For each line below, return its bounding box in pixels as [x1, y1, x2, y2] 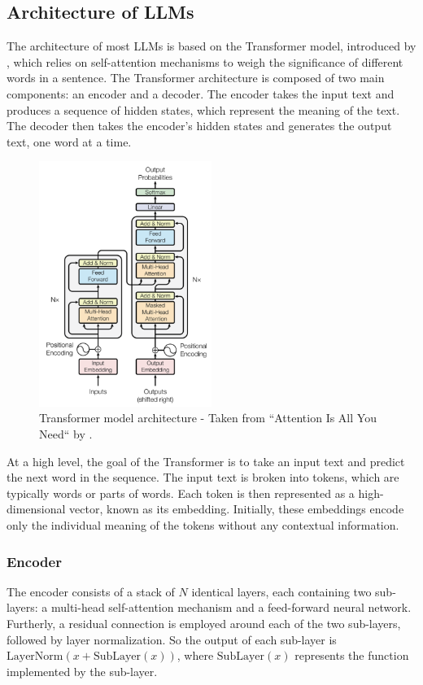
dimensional [7, 500, 66, 517]
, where [177, 647, 214, 664]
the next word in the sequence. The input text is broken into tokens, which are [7, 469, 399, 486]
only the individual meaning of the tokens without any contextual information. [7, 517, 399, 534]
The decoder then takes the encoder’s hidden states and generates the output [7, 117, 392, 134]
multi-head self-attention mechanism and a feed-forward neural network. [50, 599, 412, 616]
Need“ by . [39, 425, 93, 443]
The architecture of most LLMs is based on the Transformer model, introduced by [7, 37, 416, 55]
